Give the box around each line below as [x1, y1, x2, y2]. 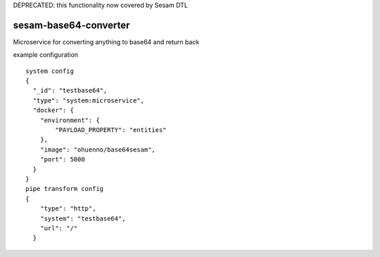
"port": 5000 [39, 155, 85, 164]
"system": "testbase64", [39, 214, 126, 223]
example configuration [13, 51, 79, 59]
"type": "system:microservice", [32, 96, 144, 105]
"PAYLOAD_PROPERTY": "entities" [55, 126, 167, 134]
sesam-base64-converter [13, 19, 130, 31]
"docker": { [32, 106, 74, 114]
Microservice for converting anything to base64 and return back [13, 37, 200, 46]
